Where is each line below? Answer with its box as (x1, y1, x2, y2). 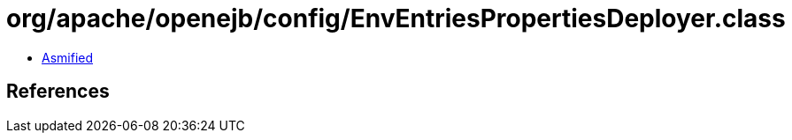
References (6, 80, 110, 103)
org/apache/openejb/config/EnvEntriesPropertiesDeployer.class (6, 4, 786, 33)
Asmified (42, 49, 94, 65)
